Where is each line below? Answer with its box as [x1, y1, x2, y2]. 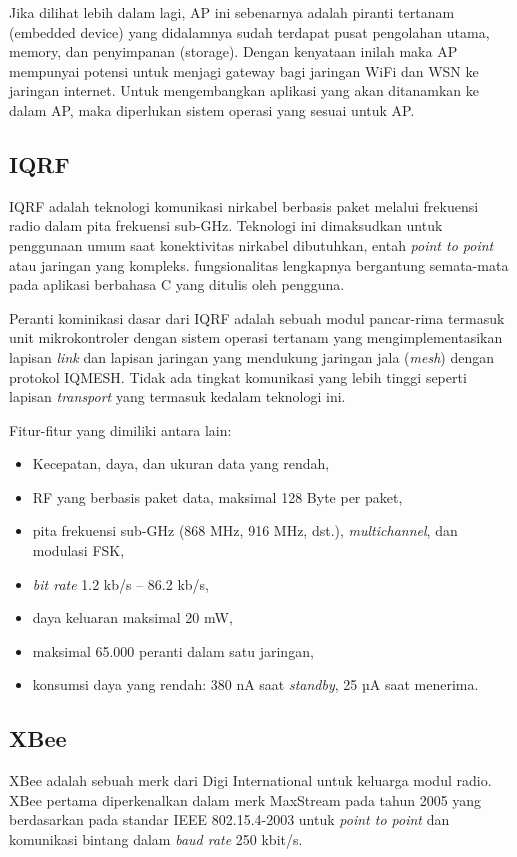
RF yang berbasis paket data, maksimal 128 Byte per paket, [32, 486, 403, 507]
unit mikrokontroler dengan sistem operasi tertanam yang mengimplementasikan [9, 327, 503, 348]
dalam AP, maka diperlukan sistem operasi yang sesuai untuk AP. [9, 99, 415, 120]
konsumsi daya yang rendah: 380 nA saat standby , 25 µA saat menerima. [32, 674, 479, 695]
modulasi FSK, [32, 540, 125, 561]
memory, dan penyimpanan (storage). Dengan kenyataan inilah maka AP [9, 41, 458, 62]
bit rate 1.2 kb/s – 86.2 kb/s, [32, 573, 210, 594]
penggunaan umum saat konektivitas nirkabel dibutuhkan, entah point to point [9, 234, 494, 255]
